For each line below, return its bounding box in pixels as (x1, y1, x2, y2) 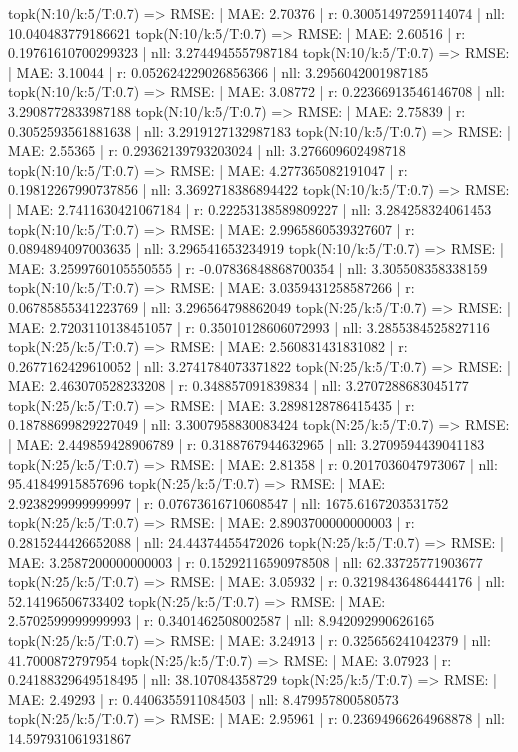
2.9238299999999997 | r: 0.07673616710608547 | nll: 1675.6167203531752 (8, 492, 449, 513)
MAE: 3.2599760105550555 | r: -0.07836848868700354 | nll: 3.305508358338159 (8, 257, 488, 278)
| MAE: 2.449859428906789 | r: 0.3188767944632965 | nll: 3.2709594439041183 (8, 434, 485, 455)
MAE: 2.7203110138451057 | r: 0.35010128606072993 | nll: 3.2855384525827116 (8, 316, 490, 337)
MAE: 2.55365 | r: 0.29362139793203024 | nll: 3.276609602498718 (8, 140, 406, 161)
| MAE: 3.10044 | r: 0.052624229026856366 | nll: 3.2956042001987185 (8, 61, 429, 82)
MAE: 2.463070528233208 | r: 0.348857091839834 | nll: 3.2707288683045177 (8, 375, 469, 396)
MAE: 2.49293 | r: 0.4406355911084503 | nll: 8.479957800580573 (8, 688, 399, 709)
